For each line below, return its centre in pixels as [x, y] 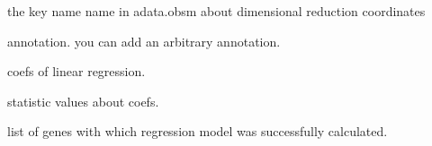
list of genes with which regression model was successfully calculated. [198, 131]
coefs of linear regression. [76, 71]
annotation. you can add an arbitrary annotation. [144, 41]
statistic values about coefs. [83, 101]
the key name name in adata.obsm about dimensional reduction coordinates [216, 11]
